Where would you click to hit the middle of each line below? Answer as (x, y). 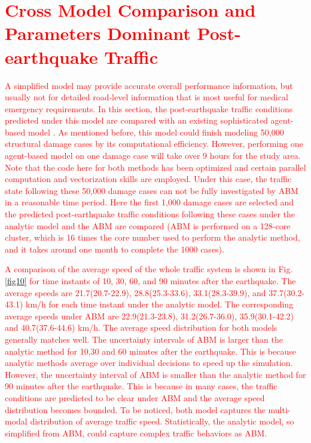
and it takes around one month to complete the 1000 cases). (115, 249)
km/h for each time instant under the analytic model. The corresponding (159, 304)
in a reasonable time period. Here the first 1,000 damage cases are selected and (150, 202)
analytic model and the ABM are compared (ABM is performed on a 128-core (148, 225)
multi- (279, 409)
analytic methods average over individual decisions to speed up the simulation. (149, 363)
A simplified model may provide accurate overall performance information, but (149, 85)
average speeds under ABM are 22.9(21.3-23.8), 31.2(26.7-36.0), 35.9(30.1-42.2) (150, 316)
